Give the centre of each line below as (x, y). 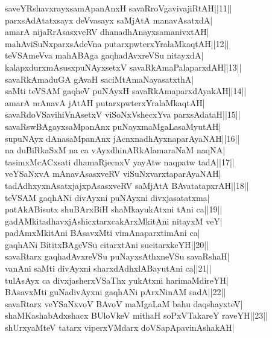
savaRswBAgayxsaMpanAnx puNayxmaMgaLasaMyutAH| (113, 126)
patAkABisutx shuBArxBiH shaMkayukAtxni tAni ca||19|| (114, 209)
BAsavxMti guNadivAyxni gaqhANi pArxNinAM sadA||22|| (115, 292)
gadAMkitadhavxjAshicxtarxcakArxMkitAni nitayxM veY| (114, 221)
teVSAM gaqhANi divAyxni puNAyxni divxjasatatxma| (107, 197)
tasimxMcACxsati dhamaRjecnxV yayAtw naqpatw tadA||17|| (120, 161)
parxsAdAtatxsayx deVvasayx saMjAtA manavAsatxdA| (109, 20)
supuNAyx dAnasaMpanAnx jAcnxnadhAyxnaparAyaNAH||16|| (122, 138)
